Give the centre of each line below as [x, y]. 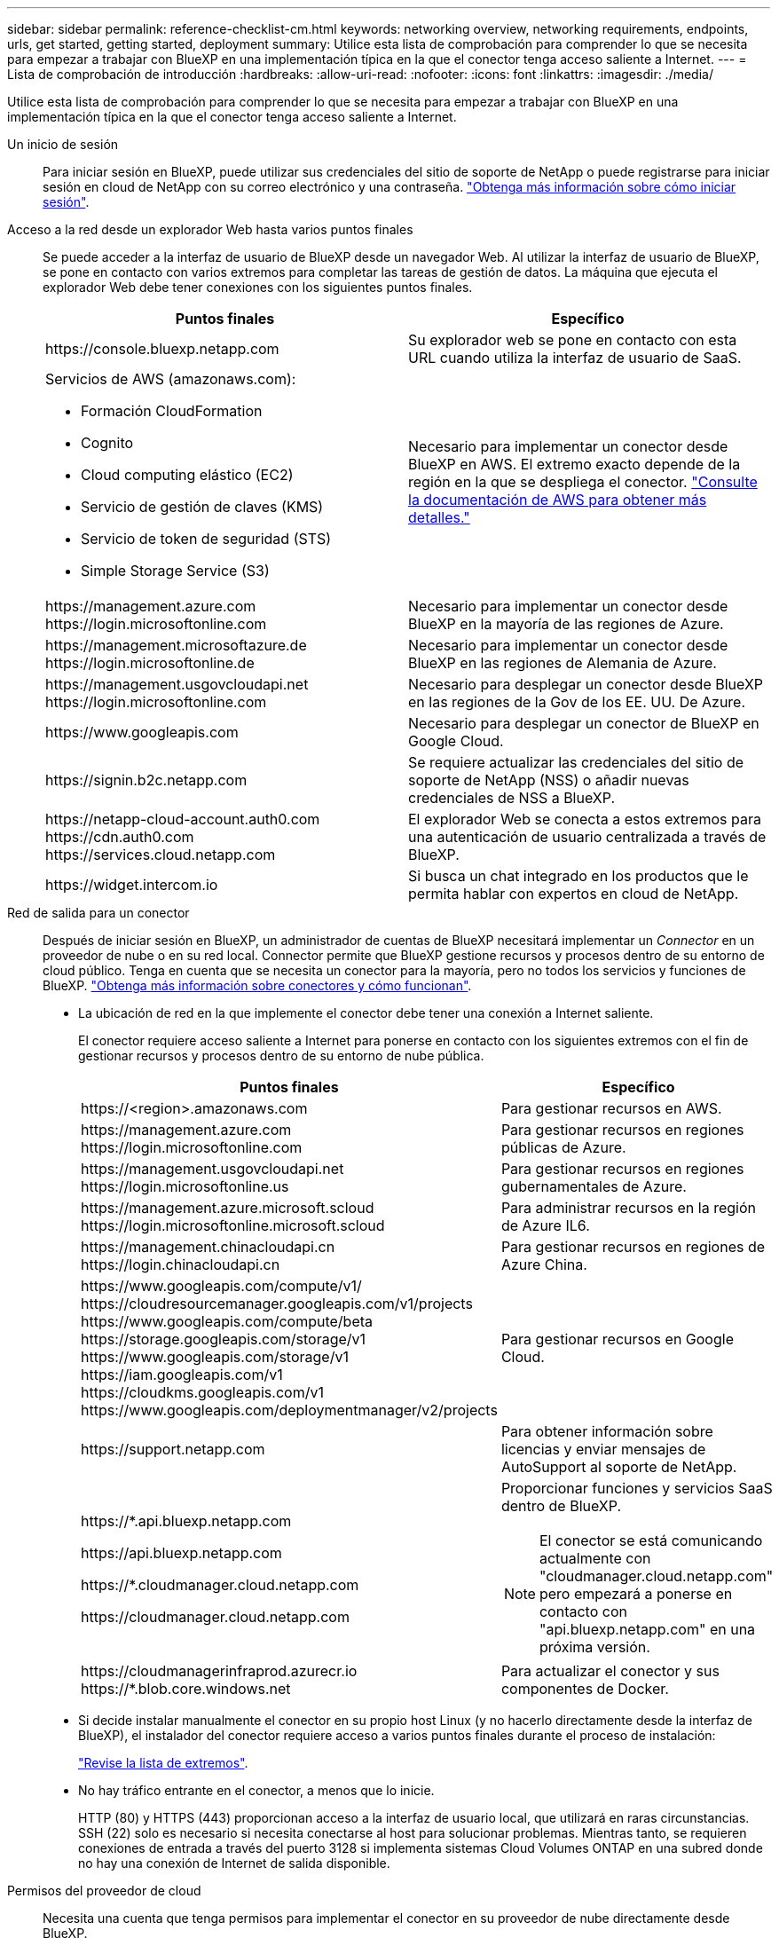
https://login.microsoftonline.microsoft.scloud [233, 1225]
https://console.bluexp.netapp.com [162, 349]
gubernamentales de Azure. [594, 1186]
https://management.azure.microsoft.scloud [228, 1208]
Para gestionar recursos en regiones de [633, 1247]
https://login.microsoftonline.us [185, 1186]
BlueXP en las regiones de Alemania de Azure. [563, 663]
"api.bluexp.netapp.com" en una [647, 1629]
